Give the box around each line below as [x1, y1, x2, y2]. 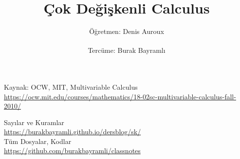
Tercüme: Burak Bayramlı [88, 45, 166, 55]
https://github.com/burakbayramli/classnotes [4, 145, 141, 156]
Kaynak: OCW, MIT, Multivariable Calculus [4, 81, 138, 92]
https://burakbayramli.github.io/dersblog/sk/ [4, 127, 141, 137]
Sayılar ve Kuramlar [4, 117, 64, 127]
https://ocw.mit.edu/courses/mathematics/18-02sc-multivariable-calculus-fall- [4, 91, 236, 101]
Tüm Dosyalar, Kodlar [4, 136, 72, 146]
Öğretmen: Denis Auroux [89, 26, 164, 36]
